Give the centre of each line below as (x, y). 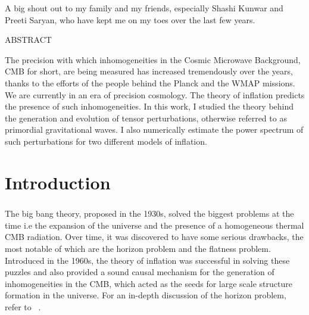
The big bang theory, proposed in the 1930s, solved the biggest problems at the (149, 213)
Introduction (58, 182)
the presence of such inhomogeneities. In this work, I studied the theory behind (149, 106)
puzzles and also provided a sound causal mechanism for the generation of (140, 272)
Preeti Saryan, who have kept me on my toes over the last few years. (130, 19)
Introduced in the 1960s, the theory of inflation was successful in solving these (147, 260)
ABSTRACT (28, 40)
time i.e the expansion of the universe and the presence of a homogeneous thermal (154, 225)
